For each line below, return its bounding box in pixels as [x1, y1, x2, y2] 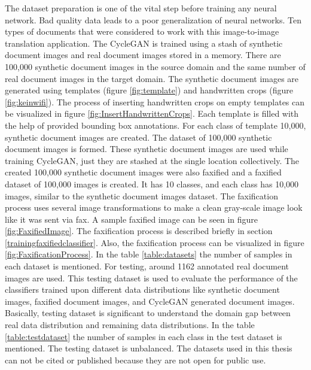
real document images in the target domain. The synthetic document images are [5, 72, 299, 84]
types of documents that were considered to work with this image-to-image [5, 25, 279, 38]
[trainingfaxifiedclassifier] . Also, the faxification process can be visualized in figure [5, 236, 304, 248]
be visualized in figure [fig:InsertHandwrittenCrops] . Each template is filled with [5, 107, 299, 120]
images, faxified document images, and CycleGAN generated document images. [5, 295, 295, 307]
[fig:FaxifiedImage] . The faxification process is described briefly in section [5, 225, 273, 237]
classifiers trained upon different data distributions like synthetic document [5, 283, 280, 296]
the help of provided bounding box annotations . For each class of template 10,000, [5, 119, 306, 131]
